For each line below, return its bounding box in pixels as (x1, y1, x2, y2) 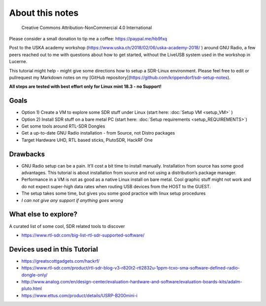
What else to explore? (9, 210, 77, 219)
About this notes (9, 7, 79, 18)
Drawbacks (9, 150, 45, 158)
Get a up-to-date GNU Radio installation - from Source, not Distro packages (21, 130, 175, 136)
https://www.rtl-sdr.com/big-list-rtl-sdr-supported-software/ (21, 232, 145, 238)
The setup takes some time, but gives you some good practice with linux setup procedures (21, 190, 206, 197)
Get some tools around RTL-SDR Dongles (21, 123, 105, 129)
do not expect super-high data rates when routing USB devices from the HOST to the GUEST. (21, 183, 211, 189)
